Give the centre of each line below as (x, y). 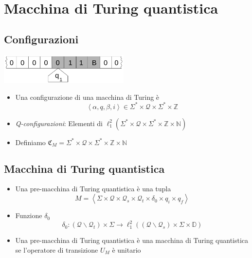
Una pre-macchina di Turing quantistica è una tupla (93, 189)
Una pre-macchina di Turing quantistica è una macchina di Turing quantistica (132, 240)
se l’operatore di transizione (57, 249)
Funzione (29, 215)
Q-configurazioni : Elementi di (59, 123)
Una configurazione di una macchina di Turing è (87, 97)
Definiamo (30, 142)
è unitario (126, 249)
